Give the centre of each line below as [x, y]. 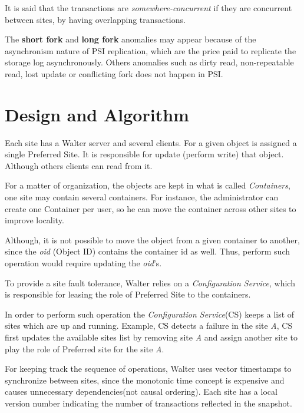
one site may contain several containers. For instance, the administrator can [142, 197]
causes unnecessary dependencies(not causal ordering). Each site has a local [141, 391]
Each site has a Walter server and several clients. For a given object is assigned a [151, 142]
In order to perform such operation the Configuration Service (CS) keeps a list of [150, 314]
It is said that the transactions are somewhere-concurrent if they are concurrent [148, 8]
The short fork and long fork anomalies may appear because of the [130, 39]
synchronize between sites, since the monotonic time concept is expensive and [145, 380]
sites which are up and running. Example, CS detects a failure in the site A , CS [149, 326]
